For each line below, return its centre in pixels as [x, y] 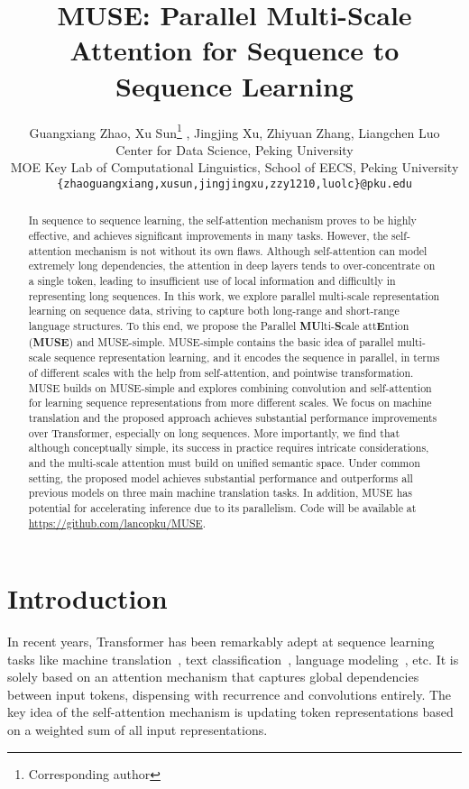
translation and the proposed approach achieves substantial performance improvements [233, 417]
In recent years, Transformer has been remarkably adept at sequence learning [221, 642]
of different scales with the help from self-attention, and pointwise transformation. [221, 372]
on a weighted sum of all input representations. [138, 730]
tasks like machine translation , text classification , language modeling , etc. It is [233, 659]
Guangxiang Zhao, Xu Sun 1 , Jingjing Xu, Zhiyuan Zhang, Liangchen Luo [234, 131]
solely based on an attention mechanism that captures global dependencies [213, 677]
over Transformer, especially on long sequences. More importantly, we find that [214, 432]
